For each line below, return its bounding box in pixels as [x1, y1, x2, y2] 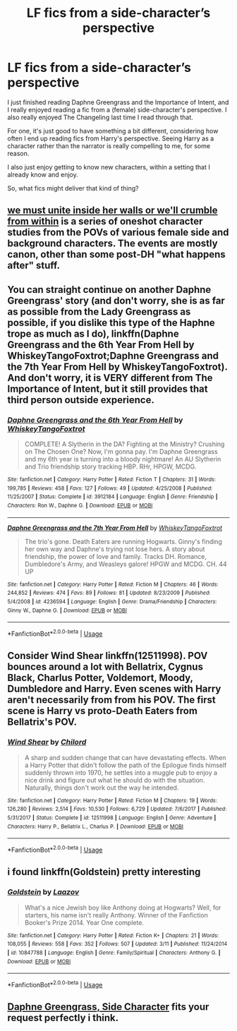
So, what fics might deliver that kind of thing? [7, 183, 139, 192]
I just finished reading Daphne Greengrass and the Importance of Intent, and [7, 97, 229, 107]
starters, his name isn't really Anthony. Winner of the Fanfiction [24, 910, 208, 919]
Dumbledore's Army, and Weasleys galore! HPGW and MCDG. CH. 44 [24, 560, 227, 568]
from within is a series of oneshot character [7, 215, 203, 227]
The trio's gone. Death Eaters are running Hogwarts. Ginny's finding [24, 537, 222, 545]
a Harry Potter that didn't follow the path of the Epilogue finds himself [24, 761, 227, 769]
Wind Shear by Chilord [7, 737, 87, 747]
